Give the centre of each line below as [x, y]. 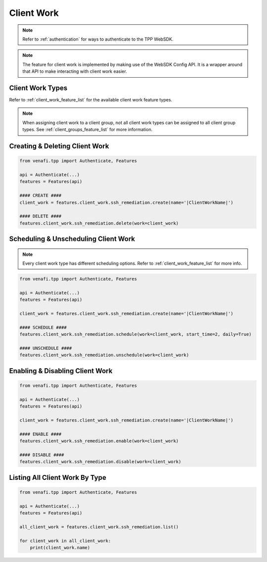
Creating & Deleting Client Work [59, 146]
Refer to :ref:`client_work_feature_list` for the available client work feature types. [91, 100]
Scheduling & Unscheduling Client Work [72, 239]
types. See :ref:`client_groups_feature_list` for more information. [88, 130]
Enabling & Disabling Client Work [61, 371]
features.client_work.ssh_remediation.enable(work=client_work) [99, 441]
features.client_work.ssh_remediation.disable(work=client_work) [100, 462]
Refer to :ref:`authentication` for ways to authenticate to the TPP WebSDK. [98, 39]
